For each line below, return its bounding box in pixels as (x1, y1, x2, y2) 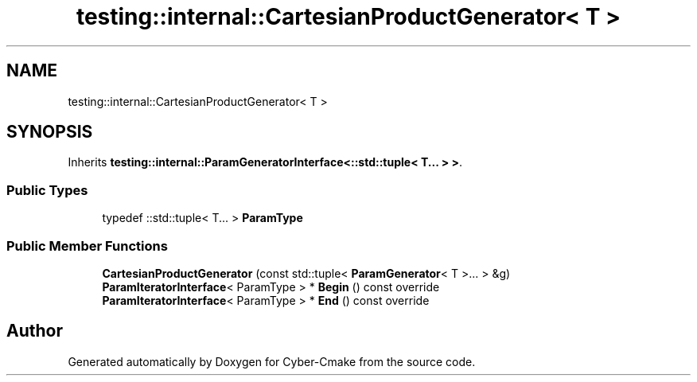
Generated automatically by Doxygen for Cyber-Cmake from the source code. (68, 354, 476, 368)
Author (6, 321, 63, 341)
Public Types (6, 181, 88, 198)
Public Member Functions (6, 237, 168, 254)
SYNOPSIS (6, 122, 93, 142)
